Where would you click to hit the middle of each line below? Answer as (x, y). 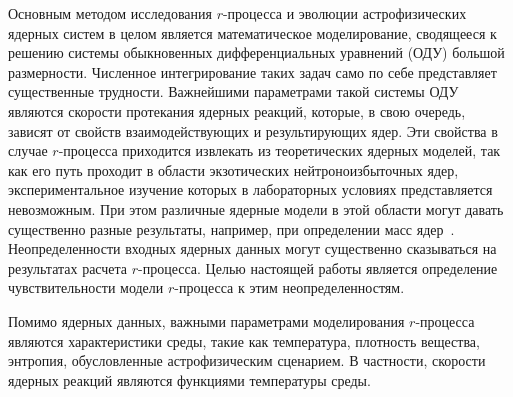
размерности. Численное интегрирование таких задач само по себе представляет (252, 71)
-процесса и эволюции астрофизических (344, 13)
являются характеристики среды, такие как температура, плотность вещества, (244, 340)
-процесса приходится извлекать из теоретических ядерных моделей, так (279, 150)
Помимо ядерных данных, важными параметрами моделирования (206, 320)
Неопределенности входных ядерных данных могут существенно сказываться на (252, 248)
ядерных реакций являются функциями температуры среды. (189, 379)
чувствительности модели (86, 287)
